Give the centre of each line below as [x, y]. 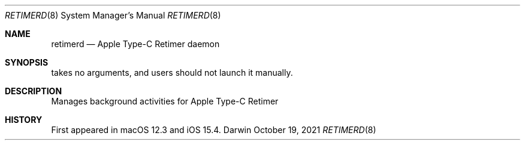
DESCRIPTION [34, 91]
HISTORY [24, 120]
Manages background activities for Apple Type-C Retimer [165, 101]
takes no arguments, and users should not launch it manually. [172, 72]
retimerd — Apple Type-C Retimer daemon [135, 44]
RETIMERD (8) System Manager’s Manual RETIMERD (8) [113, 15]
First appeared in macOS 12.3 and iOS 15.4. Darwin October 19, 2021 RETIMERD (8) [214, 130]
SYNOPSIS [27, 62]
